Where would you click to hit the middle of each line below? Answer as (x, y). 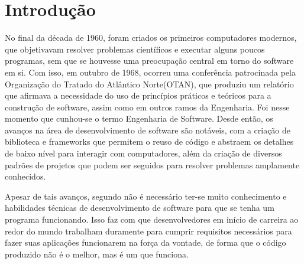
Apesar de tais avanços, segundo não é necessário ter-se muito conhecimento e (146, 196)
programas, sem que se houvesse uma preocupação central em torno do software (149, 61)
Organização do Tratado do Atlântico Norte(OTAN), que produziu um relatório (149, 84)
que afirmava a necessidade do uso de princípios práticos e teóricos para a (138, 95)
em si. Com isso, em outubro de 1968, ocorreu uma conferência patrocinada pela (150, 72)
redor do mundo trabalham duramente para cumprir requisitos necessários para (148, 231)
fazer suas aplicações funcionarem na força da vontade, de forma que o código (145, 242)
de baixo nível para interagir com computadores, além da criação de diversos (143, 153)
